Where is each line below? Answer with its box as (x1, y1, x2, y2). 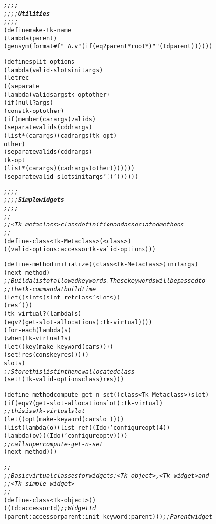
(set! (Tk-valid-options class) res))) (4, 376, 124, 383)
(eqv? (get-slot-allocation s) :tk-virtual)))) (4, 318, 152, 326)
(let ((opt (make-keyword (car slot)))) (4, 415, 124, 423)
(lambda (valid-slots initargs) (4, 66, 103, 74)
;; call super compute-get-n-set (4, 440, 103, 448)
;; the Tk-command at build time (4, 286, 96, 293)
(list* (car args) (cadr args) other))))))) (4, 165, 135, 172)
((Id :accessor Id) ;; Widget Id (4, 505, 96, 512)
